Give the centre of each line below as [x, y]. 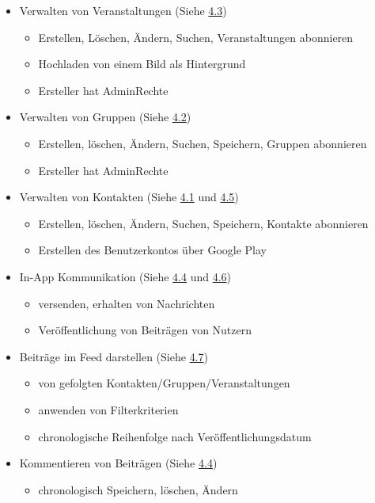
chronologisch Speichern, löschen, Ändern [138, 489]
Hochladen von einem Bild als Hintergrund [142, 64]
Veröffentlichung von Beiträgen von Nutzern [145, 330]
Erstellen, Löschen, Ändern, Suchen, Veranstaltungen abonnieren [196, 37]
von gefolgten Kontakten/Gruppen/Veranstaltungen [164, 383]
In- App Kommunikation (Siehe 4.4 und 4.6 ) [125, 276]
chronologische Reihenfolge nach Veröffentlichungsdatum [175, 436]
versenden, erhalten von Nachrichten [127, 303]
